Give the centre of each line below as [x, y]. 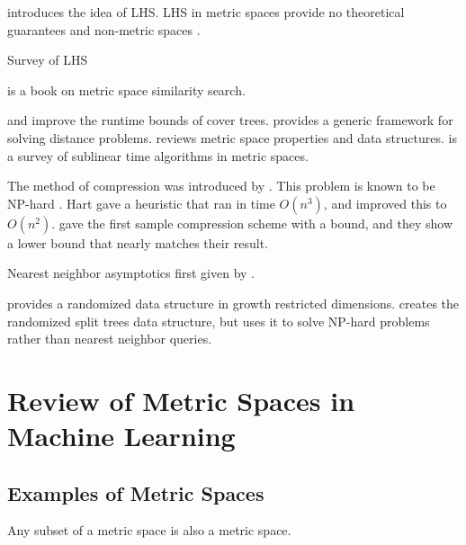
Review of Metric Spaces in [181, 400]
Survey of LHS [48, 60]
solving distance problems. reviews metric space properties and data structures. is [232, 137]
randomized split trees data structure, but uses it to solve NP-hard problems [219, 321]
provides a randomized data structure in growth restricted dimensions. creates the [233, 303]
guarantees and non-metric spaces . [104, 29]
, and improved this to [385, 203]
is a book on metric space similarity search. [126, 89]
